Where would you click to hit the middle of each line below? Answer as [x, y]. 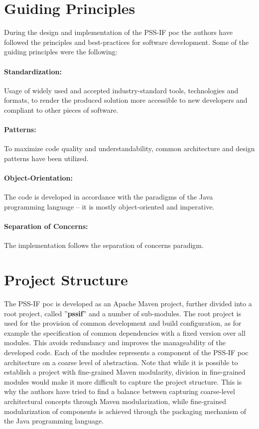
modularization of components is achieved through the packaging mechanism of [125, 411]
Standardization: [33, 71]
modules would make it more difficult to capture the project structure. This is [123, 381]
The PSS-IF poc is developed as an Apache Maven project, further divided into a [128, 303]
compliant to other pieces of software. [61, 109]
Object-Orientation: [38, 178]
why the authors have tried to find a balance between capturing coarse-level [120, 391]
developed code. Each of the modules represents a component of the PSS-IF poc [126, 352]
